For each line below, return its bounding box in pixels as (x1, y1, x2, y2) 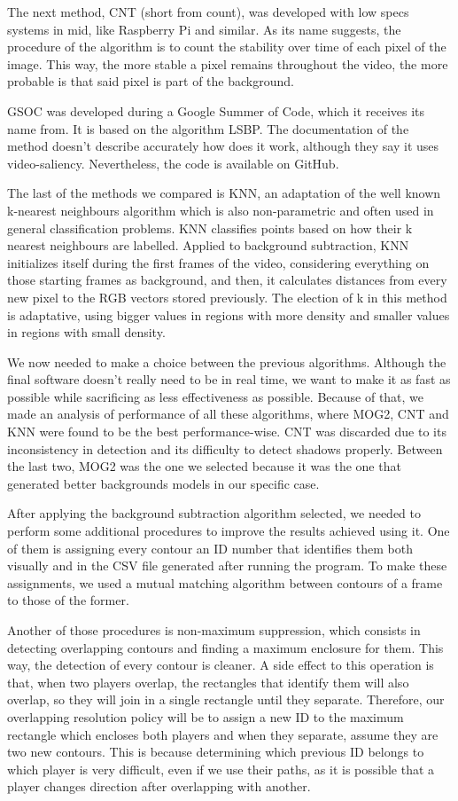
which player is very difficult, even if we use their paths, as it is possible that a (7, 759, 435, 778)
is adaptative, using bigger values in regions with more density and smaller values (7, 305, 450, 324)
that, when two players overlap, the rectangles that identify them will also (7, 672, 409, 691)
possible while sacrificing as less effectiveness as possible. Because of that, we (7, 387, 424, 405)
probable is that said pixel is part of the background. (7, 72, 294, 90)
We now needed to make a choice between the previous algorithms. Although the (7, 352, 446, 371)
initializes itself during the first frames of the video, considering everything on (7, 253, 430, 271)
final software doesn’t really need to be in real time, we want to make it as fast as (7, 370, 451, 389)
